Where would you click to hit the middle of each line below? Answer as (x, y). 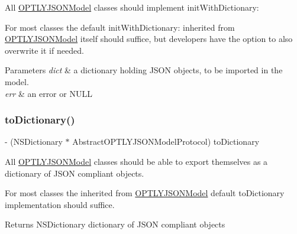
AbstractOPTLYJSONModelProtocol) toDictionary (166, 142)
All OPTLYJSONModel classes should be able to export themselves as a (136, 161)
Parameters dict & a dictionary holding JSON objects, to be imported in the (144, 70)
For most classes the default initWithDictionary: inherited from (120, 27)
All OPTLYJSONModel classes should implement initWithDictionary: (132, 7)
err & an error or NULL (49, 93)
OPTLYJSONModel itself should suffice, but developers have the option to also (149, 39)
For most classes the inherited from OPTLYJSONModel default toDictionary (145, 193)
